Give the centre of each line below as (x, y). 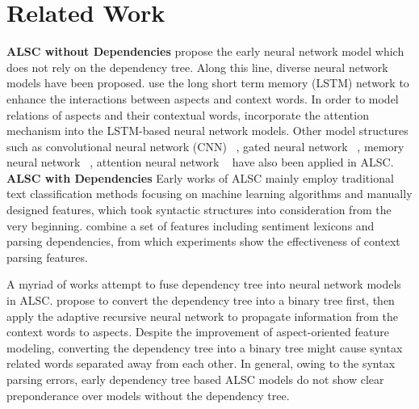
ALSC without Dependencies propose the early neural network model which (205, 51)
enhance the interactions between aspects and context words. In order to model (203, 98)
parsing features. (47, 257)
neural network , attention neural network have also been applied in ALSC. (200, 162)
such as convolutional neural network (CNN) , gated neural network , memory (205, 146)
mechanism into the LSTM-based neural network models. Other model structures (207, 131)
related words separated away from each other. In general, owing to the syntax (201, 363)
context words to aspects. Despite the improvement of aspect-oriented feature (198, 332)
